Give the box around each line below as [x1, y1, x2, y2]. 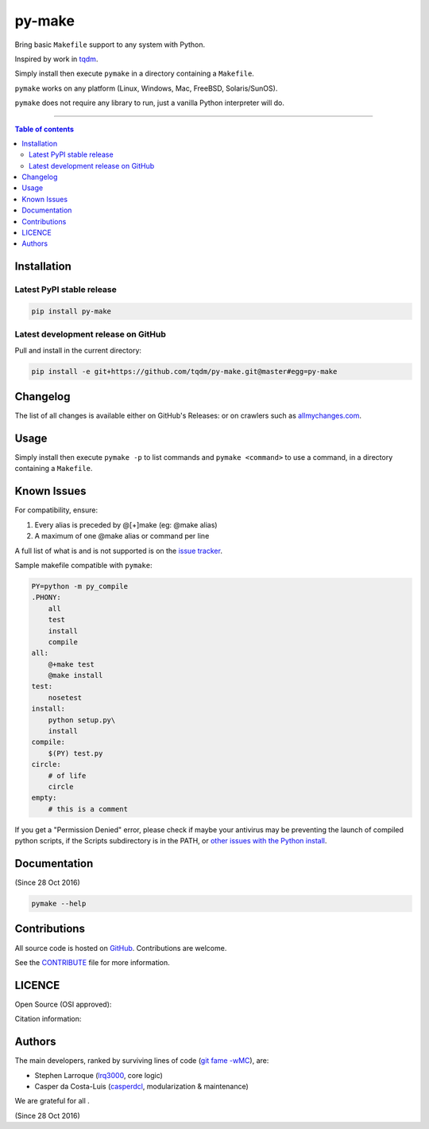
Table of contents [14, 124, 75, 134]
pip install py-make [31, 306, 111, 316]
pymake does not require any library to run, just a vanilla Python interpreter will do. [14, 98, 285, 107]
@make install [48, 671, 103, 680]
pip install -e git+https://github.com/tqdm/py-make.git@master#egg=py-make [31, 367, 338, 376]
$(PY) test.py [48, 749, 103, 757]
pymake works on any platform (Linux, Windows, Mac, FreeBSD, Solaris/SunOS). [14, 84, 278, 93]
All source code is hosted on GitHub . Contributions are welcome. [14, 943, 227, 952]
